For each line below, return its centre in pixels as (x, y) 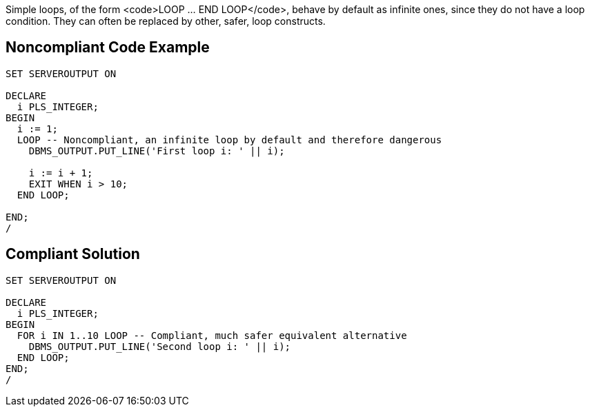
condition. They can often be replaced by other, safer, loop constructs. (166, 21)
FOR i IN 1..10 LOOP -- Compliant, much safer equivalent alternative (212, 335)
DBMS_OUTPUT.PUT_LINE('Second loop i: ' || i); (160, 346)
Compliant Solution (73, 254)
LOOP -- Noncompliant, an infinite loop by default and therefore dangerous (229, 140)
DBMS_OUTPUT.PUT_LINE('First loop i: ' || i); (157, 151)
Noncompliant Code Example (108, 48)
